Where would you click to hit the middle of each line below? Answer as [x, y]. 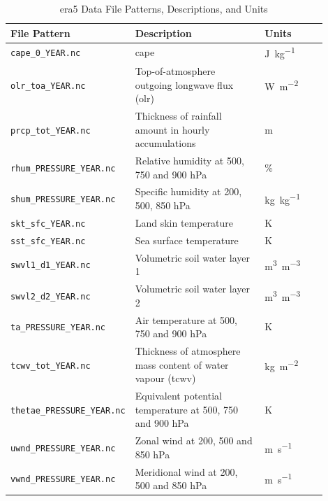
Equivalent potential [178, 396]
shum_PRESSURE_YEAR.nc [63, 200]
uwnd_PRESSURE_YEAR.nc [63, 448]
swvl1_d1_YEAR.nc [51, 266]
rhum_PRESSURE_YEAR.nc [63, 168]
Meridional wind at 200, [186, 471]
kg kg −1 [282, 199]
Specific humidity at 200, [188, 191]
